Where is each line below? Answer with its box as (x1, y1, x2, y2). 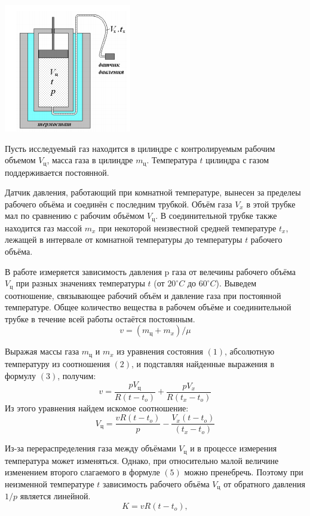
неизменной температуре (5, 477, 94, 490)
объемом (5, 154, 36, 166)
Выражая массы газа (5, 345, 79, 358)
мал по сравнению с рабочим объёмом (5, 209, 145, 222)
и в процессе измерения (190, 442, 277, 454)
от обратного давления (223, 477, 305, 490)
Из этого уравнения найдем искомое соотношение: (5, 401, 189, 414)
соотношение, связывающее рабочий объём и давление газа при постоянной (5, 289, 281, 301)
